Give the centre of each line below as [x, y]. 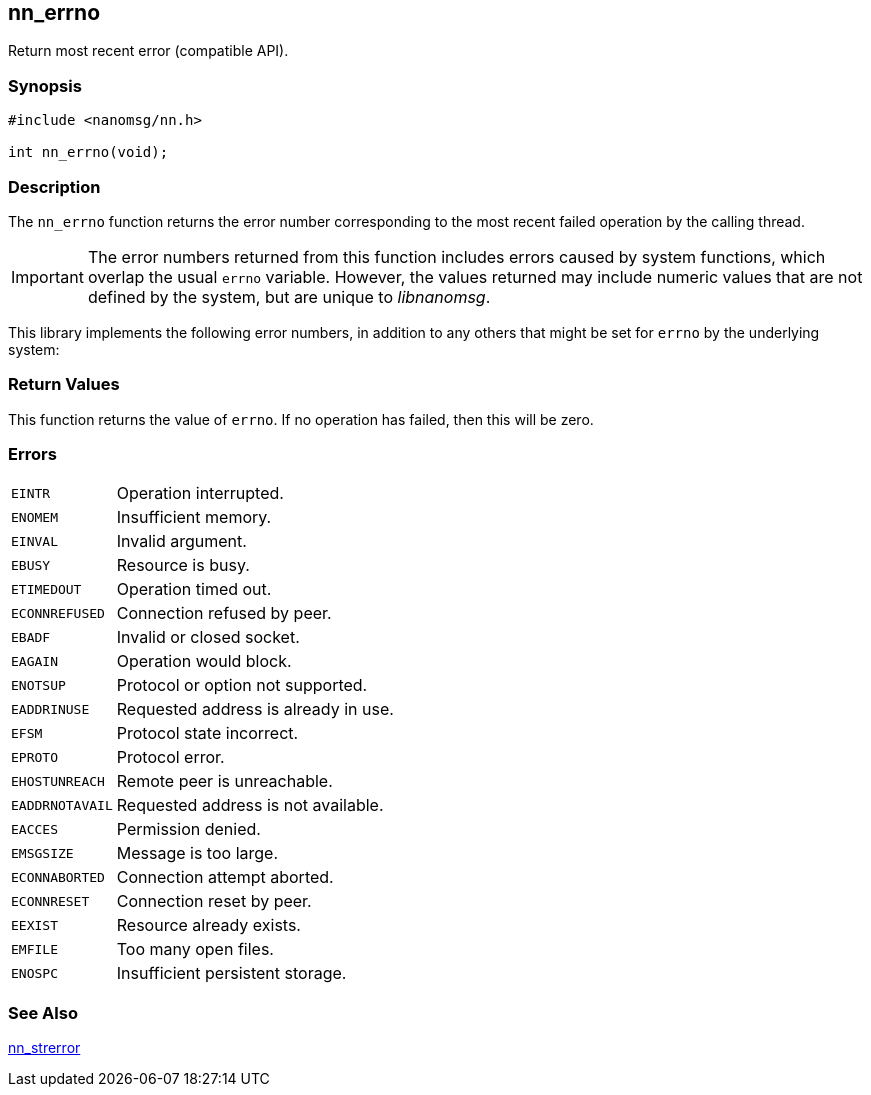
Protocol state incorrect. [207, 733]
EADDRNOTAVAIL [62, 805]
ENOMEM [34, 517]
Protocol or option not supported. [242, 685]
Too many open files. [195, 949]
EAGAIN [34, 661]
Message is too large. [197, 853]
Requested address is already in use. [255, 709]
